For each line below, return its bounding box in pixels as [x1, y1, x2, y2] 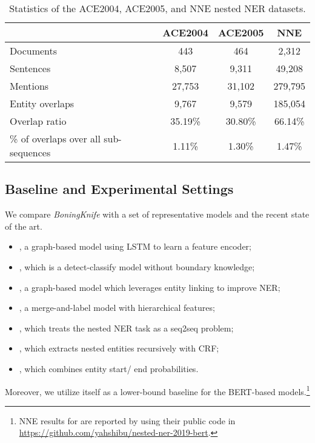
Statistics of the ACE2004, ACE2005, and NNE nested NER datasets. [9, 1, 306, 15]
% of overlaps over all [10, 132, 101, 145]
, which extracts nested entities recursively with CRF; [19, 342, 219, 355]
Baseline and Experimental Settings [5, 179, 234, 198]
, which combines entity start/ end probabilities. [19, 362, 199, 375]
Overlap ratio [10, 114, 67, 128]
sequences [10, 145, 51, 159]
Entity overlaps [10, 96, 75, 110]
